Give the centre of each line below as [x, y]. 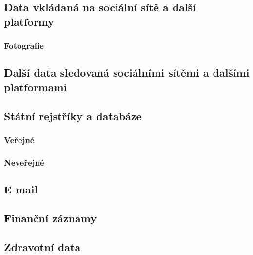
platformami [36, 87]
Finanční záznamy [50, 218]
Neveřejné [24, 162]
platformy [29, 21]
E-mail [21, 189]
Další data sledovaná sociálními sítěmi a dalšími [127, 73]
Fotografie [24, 46]
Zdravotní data [42, 246]
